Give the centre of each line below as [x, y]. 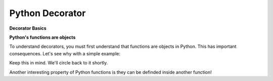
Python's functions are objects [42, 37]
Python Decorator [48, 13]
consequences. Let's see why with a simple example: [65, 53]
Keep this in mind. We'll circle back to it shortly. [59, 63]
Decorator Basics [28, 28]
